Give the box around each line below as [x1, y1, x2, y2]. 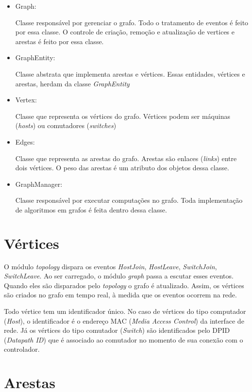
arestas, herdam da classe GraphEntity [15, 78, 130, 88]
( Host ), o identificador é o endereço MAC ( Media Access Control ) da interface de [4, 315, 244, 326]
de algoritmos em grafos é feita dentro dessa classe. [15, 204, 167, 214]
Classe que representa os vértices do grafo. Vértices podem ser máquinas [15, 111, 230, 121]
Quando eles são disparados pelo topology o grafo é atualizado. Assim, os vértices [4, 280, 244, 290]
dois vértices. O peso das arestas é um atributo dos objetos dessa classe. [15, 163, 229, 173]
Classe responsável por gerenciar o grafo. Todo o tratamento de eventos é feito [15, 17, 249, 27]
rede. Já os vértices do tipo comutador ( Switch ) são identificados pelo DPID [4, 325, 230, 335]
